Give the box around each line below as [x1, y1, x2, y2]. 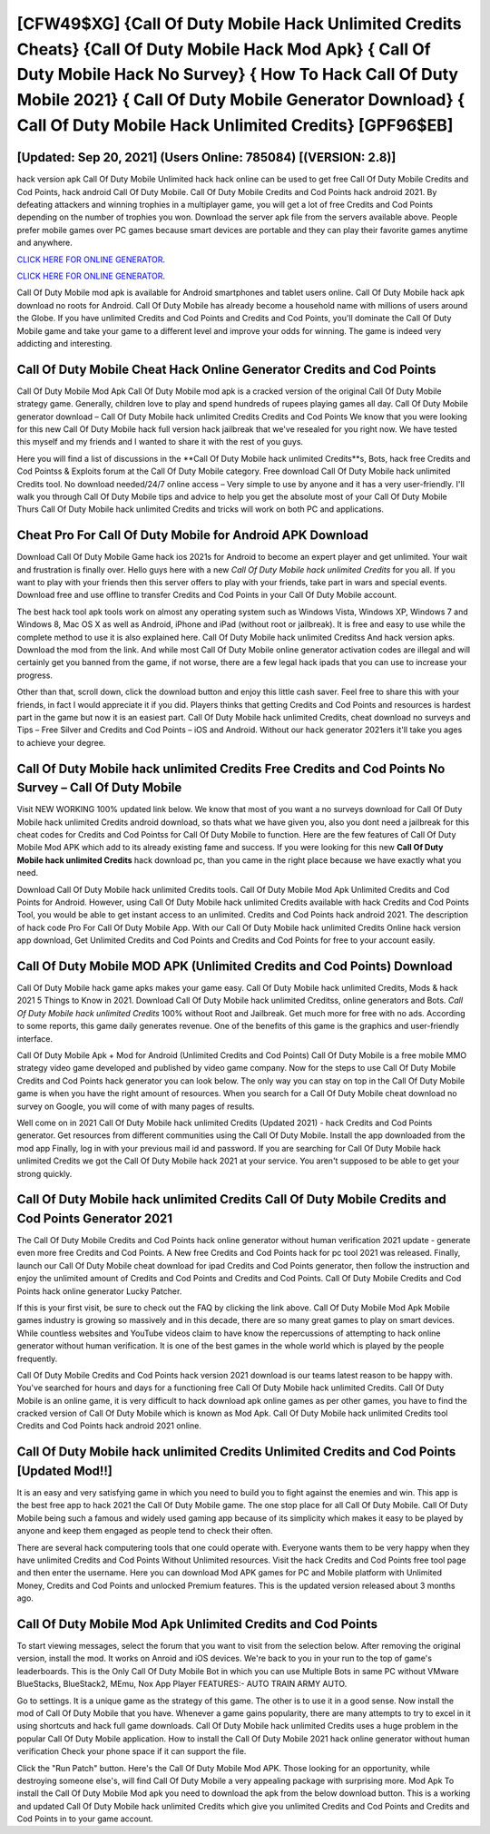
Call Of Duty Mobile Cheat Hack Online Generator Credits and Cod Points [16, 361, 436, 377]
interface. [16, 1033, 54, 1044]
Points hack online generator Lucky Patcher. [16, 1285, 182, 1297]
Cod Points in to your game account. [16, 1813, 153, 1824]
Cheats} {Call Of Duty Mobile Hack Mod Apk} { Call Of [16, 39, 431, 59]
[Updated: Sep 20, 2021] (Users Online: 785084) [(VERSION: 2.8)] [16, 150, 397, 165]
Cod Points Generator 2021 [16, 1211, 172, 1226]
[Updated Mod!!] [16, 1463, 113, 1478]
